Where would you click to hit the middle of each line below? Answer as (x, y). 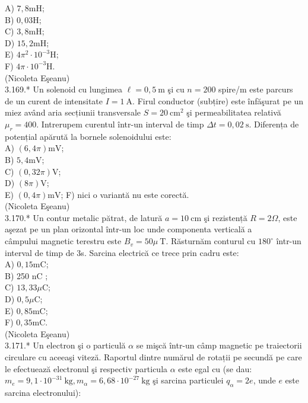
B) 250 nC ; (26, 275)
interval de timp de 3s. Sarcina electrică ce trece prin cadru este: (122, 252)
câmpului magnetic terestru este (63, 241)
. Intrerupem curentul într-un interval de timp (120, 124)
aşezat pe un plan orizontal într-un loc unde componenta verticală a (128, 229)
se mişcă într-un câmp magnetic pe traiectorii (219, 345)
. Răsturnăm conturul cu (211, 241)
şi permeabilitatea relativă (234, 112)
